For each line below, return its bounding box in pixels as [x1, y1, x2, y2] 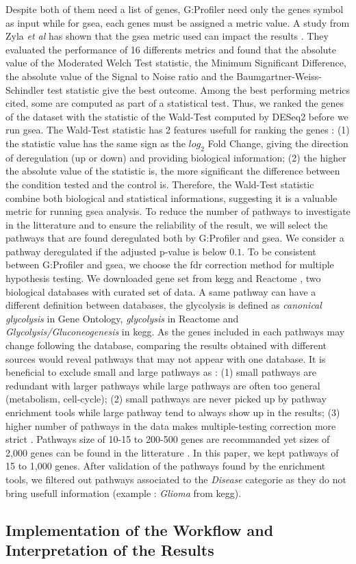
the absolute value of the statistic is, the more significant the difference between [5, 164, 340, 178]
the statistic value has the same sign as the [5, 136, 186, 150]
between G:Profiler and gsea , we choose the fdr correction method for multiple [5, 257, 334, 272]
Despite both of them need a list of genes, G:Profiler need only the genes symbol [5, 2, 344, 16]
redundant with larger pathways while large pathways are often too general [5, 378, 320, 392]
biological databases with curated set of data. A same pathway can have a [5, 284, 316, 298]
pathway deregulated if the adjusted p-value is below [5, 244, 227, 258]
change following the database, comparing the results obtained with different [5, 338, 327, 352]
